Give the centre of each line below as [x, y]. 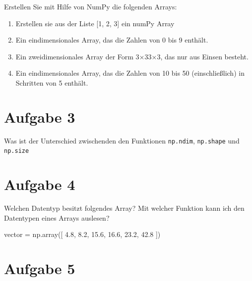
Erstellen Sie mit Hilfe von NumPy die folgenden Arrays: [91, 6]
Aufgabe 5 [40, 268]
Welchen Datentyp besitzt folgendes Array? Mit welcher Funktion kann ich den [124, 208]
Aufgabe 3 [40, 117]
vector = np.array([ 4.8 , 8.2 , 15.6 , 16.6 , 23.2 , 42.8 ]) [82, 234]
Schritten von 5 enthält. [52, 82]
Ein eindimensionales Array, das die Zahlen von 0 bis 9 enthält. [112, 40]
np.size [17, 151]
